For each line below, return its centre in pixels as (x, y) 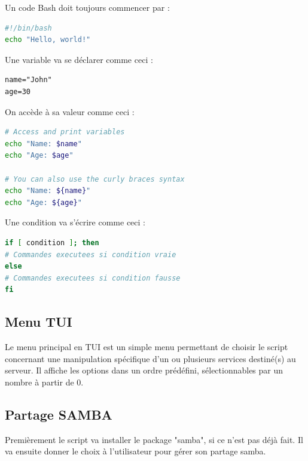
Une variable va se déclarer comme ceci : (79, 59)
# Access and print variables (65, 132)
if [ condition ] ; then (52, 242)
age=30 (18, 91)
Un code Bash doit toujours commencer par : (87, 7)
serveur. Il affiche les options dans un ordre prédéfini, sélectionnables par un (144, 370)
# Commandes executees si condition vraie (91, 254)
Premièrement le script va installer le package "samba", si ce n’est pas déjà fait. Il (154, 439)
